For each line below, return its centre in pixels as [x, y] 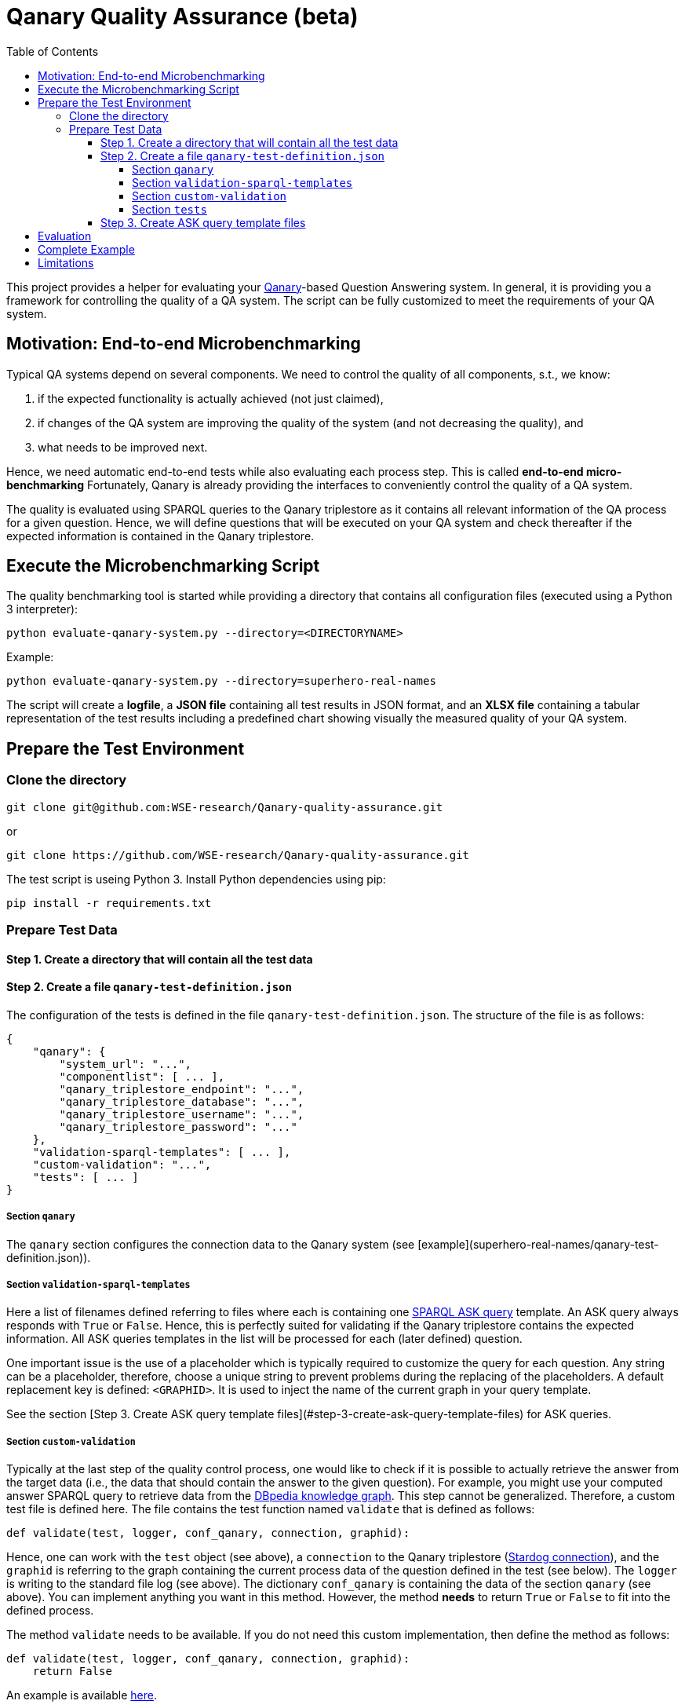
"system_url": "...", [126, 1064]
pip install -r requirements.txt [109, 903]
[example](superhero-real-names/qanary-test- [538, 1244]
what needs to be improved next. [123, 447]
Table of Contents [53, 51]
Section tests [169, 209]
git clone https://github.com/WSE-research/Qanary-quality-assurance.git [238, 855]
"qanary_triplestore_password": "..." [178, 1126]
